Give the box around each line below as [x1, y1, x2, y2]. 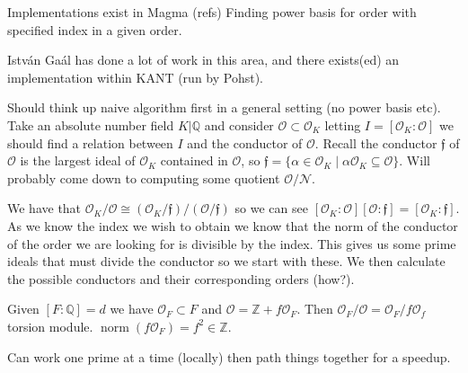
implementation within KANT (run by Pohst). [7, 67, 264, 86]
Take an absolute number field [7, 115, 174, 134]
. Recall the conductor [314, 133, 437, 152]
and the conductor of [187, 133, 303, 152]
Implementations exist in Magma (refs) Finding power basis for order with [7, 3, 417, 21]
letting [324, 115, 361, 134]
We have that [7, 199, 82, 218]
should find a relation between [7, 133, 173, 152]
